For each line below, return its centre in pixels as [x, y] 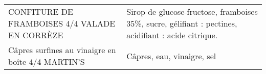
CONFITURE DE [41, 11]
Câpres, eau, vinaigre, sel [171, 56]
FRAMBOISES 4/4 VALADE [62, 23]
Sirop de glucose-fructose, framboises [192, 11]
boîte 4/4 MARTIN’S [47, 61]
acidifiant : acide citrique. [172, 35]
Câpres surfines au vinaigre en [62, 50]
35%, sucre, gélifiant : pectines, [182, 23]
